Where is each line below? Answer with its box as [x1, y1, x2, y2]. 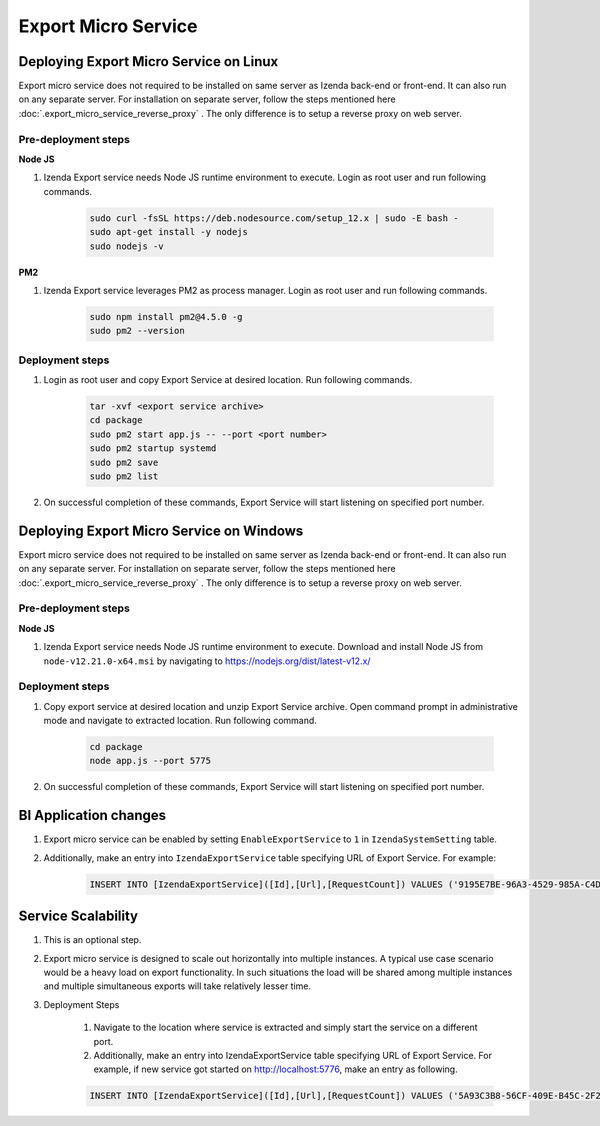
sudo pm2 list [89, 470, 159, 482]
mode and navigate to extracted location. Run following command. [43, 715, 317, 727]
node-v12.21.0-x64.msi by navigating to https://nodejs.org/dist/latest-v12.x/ [43, 655, 371, 667]
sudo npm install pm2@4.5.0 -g [89, 311, 244, 322]
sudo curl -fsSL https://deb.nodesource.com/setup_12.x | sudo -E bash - [89, 212, 459, 224]
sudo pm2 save [89, 456, 159, 468]
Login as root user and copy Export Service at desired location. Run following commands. [43, 374, 413, 386]
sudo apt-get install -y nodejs [89, 226, 249, 238]
